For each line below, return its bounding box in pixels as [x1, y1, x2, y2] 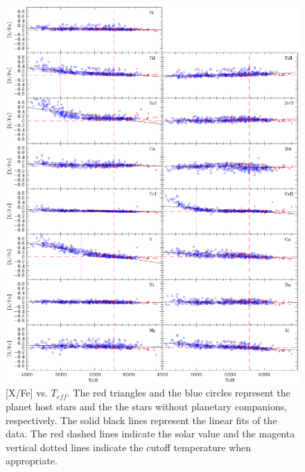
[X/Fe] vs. [6, 385, 48, 400]
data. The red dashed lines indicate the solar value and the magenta [6, 426, 295, 441]
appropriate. [6, 453, 58, 468]
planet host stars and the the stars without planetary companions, [6, 399, 288, 413]
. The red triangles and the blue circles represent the [67, 385, 290, 400]
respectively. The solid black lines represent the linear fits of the [6, 412, 277, 427]
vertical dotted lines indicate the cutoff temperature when [6, 439, 252, 454]
